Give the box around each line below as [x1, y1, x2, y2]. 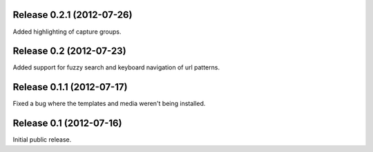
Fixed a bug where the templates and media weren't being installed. [12, 100, 206, 108]
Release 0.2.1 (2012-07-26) [12, 9, 133, 21]
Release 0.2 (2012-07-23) [12, 45, 127, 57]
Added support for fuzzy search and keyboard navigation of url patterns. [12, 63, 220, 72]
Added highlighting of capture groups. [12, 28, 122, 36]
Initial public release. [12, 135, 72, 144]
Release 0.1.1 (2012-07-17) [12, 81, 128, 93]
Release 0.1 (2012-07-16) [12, 118, 122, 129]
